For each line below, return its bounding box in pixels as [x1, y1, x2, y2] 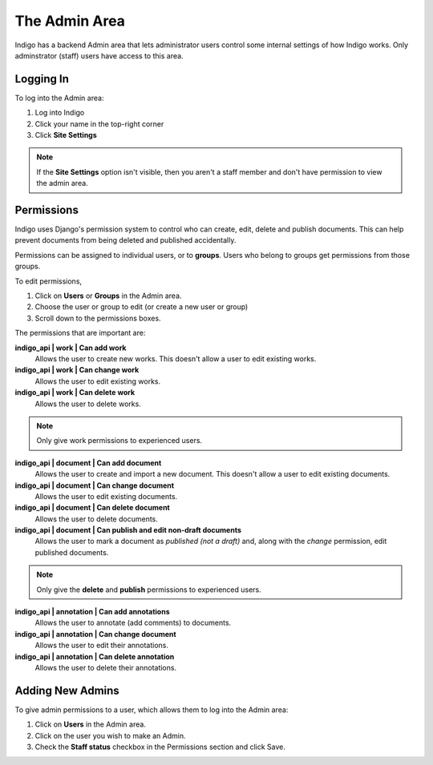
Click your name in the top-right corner [34, 119, 164, 128]
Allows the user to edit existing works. [34, 376, 161, 386]
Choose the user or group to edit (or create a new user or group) [34, 302, 249, 312]
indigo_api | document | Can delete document [14, 503, 170, 513]
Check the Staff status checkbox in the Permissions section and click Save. [34, 742, 286, 752]
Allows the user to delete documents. [34, 513, 158, 524]
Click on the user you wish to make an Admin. [34, 731, 186, 740]
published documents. [34, 547, 109, 557]
